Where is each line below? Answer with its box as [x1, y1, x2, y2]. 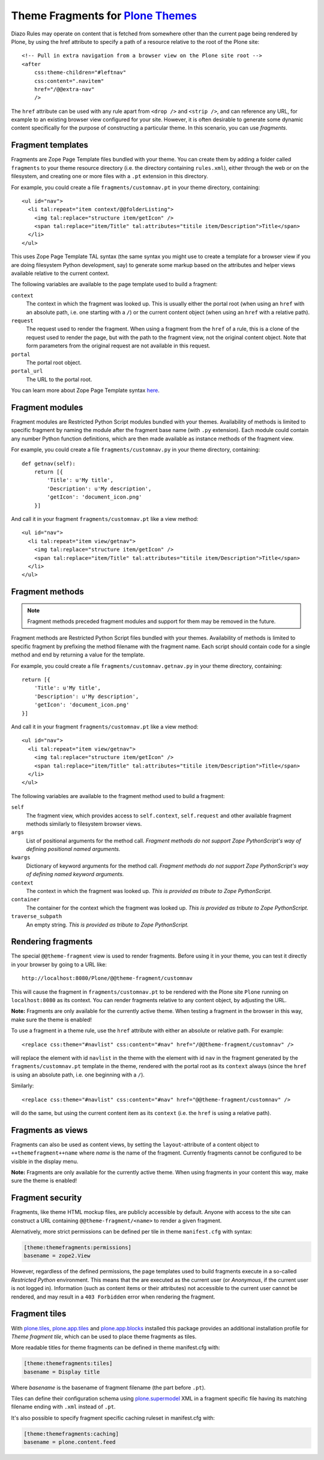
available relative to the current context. [11, 270, 110, 277]
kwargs [11, 854, 31, 861]
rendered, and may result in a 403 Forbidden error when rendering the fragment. [11, 1293, 215, 1300]
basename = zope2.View [23, 1252, 91, 1260]
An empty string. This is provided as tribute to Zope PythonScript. [26, 921, 189, 928]
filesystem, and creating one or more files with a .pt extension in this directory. [11, 173, 208, 180]
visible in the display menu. [11, 1158, 79, 1165]
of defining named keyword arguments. [26, 871, 124, 878]
